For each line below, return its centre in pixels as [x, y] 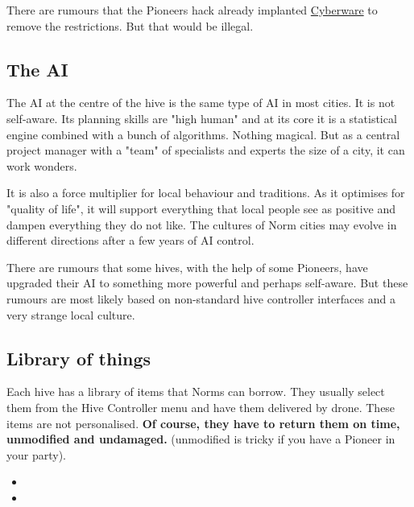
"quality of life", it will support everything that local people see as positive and [201, 208]
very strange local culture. [71, 314]
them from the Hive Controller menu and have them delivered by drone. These [201, 407]
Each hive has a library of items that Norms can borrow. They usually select [196, 392]
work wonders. [42, 165]
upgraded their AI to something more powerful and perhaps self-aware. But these [207, 283]
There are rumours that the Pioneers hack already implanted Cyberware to [192, 10]
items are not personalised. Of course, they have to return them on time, [203, 423]
